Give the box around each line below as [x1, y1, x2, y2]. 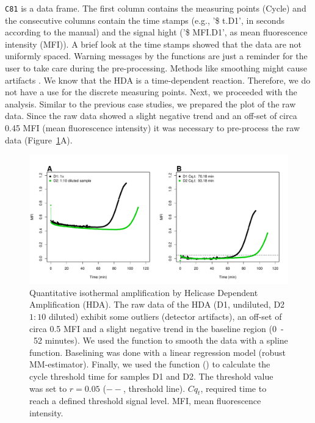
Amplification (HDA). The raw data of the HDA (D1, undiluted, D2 [29, 298, 285, 311]
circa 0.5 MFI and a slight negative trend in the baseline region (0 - [29, 322, 284, 334]
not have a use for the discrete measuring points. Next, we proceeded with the [5, 85, 297, 98]
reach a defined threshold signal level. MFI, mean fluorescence [29, 394, 261, 407]
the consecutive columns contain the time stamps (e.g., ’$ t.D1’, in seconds [5, 13, 284, 26]
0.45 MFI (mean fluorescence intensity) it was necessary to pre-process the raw [5, 121, 300, 134]
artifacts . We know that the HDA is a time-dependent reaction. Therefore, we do [5, 73, 311, 86]
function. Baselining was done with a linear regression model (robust [29, 345, 286, 358]
